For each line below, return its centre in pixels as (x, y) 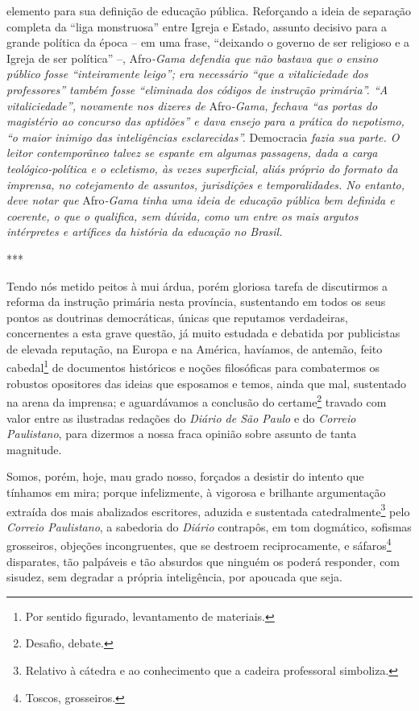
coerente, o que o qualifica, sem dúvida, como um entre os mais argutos (183, 215)
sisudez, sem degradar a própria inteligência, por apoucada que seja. (175, 577)
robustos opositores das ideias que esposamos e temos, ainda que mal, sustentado (207, 383)
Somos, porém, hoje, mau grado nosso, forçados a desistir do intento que (185, 476)
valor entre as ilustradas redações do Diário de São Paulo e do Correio (181, 418)
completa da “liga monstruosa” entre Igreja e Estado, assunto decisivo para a (197, 26)
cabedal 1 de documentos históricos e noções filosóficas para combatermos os (193, 366)
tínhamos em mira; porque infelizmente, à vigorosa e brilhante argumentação (196, 492)
